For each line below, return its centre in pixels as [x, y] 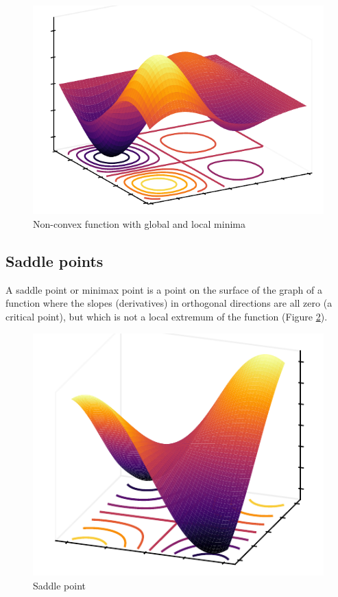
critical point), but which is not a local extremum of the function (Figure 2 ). [167, 316]
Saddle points [55, 260]
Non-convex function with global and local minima [139, 224]
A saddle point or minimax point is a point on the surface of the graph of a [164, 289]
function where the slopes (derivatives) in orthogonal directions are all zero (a [169, 303]
